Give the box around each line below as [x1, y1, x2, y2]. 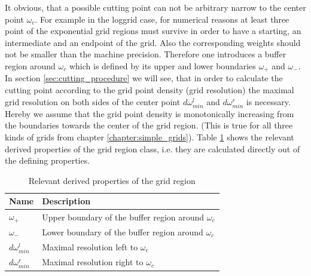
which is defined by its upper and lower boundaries [69, 59, 256, 72]
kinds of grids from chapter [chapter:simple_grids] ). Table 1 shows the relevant [5, 130, 294, 143]
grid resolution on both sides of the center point [5, 95, 181, 108]
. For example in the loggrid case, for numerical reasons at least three [35, 13, 289, 25]
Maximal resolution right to [42, 256, 144, 268]
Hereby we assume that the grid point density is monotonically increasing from [5, 107, 294, 119]
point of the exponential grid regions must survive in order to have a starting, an [5, 24, 301, 37]
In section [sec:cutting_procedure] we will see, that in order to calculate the [5, 72, 283, 84]
